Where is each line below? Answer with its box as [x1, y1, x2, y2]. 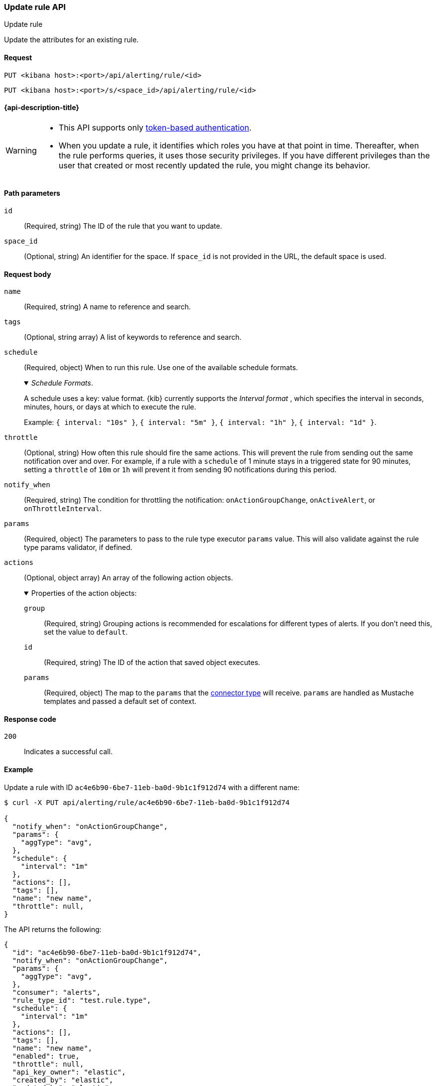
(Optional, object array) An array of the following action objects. [24, 573, 233, 582]
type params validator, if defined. [24, 543, 133, 552]
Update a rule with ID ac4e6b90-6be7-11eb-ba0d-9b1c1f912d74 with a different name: [4, 783, 300, 792]
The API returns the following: [4, 925, 102, 934]
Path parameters [4, 189, 60, 198]
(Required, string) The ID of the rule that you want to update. [24, 222, 222, 231]
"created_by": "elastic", [12, 1076, 114, 1084]
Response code [4, 714, 56, 723]
